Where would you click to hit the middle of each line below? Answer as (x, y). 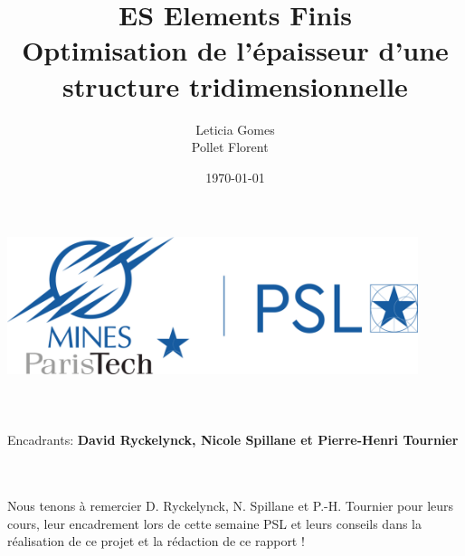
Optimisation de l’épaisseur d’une (235, 50)
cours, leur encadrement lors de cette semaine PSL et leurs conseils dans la (214, 523)
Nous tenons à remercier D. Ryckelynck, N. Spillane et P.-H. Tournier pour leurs (231, 505)
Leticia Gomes (235, 129)
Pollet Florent (230, 147)
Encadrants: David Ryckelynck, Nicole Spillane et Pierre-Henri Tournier (233, 440)
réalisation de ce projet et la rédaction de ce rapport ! (156, 541)
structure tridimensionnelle (235, 85)
